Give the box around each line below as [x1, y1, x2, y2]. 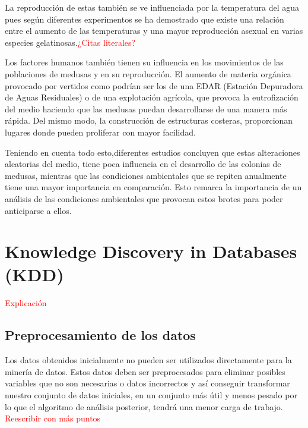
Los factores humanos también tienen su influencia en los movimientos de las [5, 56, 284, 68]
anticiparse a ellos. [5, 204, 72, 216]
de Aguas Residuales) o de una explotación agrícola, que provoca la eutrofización [5, 91, 299, 103]
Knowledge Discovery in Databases [5, 239, 297, 263]
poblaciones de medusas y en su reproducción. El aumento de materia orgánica [5, 67, 291, 80]
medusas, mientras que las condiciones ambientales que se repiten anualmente [5, 169, 287, 181]
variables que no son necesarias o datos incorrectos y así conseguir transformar [5, 377, 290, 389]
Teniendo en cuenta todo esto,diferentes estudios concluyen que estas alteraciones [5, 146, 300, 158]
